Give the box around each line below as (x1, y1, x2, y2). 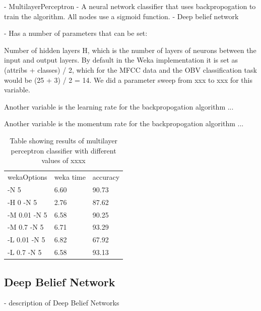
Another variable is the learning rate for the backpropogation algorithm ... (4, 101, 234, 112)
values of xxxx (41, 155, 86, 166)
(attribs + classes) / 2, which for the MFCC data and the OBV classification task (4, 64, 257, 75)
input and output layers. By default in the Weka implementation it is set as (4, 55, 238, 65)
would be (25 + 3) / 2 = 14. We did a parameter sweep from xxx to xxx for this (4, 74, 253, 85)
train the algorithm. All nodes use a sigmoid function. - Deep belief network (4, 11, 239, 21)
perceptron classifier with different (11, 145, 116, 155)
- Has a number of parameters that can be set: (4, 28, 148, 38)
